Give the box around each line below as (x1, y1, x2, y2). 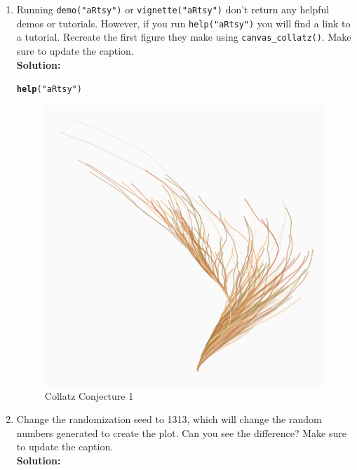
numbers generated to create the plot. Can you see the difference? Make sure (16, 425, 346, 440)
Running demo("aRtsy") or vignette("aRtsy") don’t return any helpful (16, 2, 330, 16)
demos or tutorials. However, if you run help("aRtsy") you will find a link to (16, 15, 351, 30)
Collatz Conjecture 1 (44, 388, 134, 403)
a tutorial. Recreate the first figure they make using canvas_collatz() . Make (16, 29, 351, 44)
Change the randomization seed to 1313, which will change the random (16, 412, 322, 427)
